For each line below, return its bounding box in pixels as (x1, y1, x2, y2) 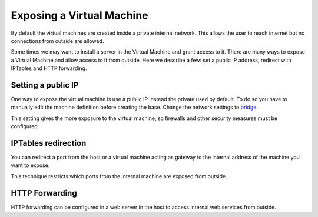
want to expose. (11, 162, 50, 169)
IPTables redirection (11, 138, 87, 148)
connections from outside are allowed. (11, 37, 104, 44)
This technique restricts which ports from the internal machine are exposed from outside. (11, 172, 227, 179)
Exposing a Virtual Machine (11, 9, 148, 22)
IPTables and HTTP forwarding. (11, 65, 87, 72)
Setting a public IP (11, 80, 79, 90)
